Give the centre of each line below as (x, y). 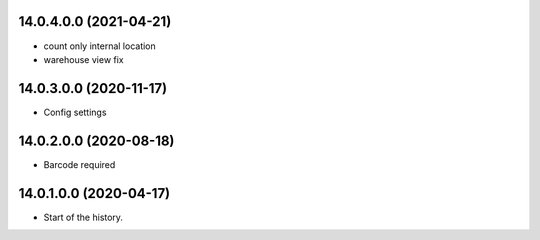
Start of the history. (83, 217)
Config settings (75, 112)
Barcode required (79, 164)
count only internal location (100, 46)
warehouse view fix (83, 59)
